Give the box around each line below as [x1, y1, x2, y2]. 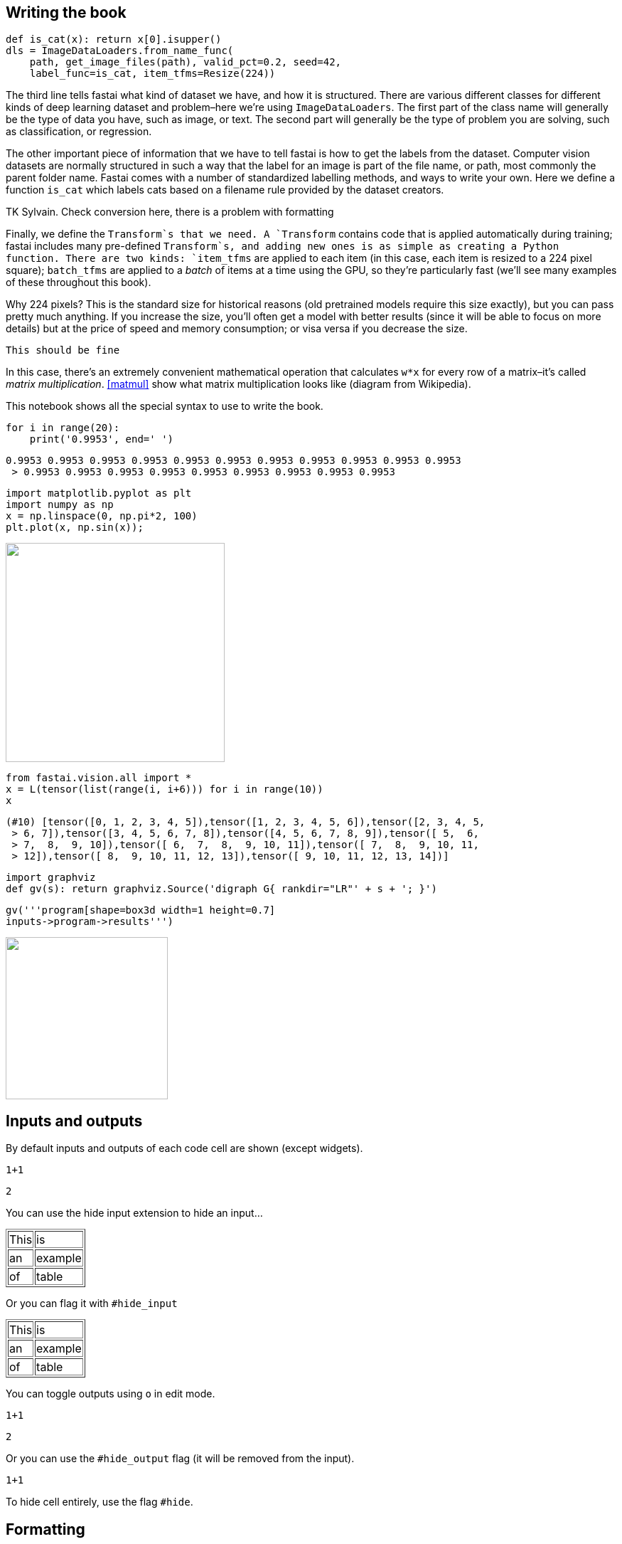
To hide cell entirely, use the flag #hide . [6, 1496, 193, 1508]
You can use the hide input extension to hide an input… [6, 1207, 263, 1220]
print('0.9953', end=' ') [29, 433, 174, 445]
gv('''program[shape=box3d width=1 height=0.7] [6, 904, 276, 916]
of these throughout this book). [6, 276, 151, 289]
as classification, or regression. [6, 125, 152, 138]
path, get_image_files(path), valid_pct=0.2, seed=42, [29, 56, 342, 68]
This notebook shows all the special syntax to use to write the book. [6, 400, 323, 413]
